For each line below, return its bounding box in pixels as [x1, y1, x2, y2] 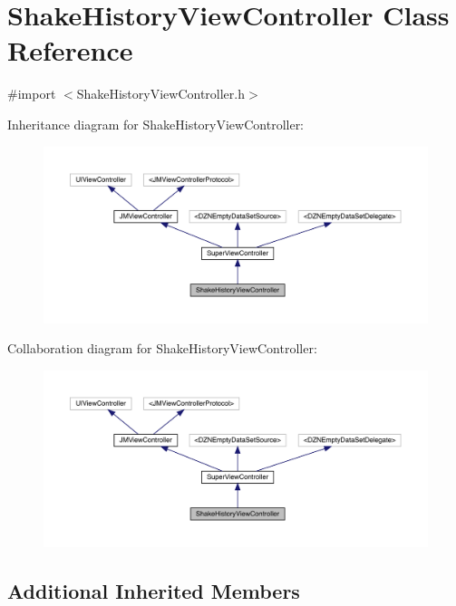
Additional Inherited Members [7, 576, 300, 604]
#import [7, 84, 56, 103]
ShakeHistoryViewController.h [76, 84, 245, 103]
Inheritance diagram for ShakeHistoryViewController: [7, 114, 305, 133]
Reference [7, 32, 133, 69]
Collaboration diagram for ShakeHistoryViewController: [7, 339, 317, 358]
